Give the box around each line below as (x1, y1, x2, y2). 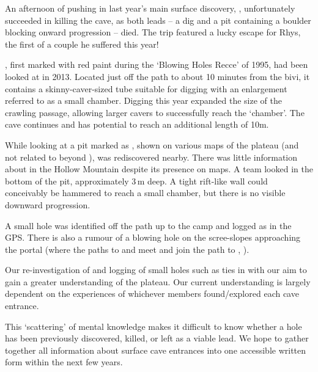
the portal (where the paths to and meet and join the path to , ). (5, 243, 250, 255)
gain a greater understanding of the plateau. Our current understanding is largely (5, 275, 311, 288)
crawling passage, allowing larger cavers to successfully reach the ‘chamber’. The (5, 106, 305, 119)
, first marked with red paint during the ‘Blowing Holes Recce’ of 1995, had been (5, 58, 308, 71)
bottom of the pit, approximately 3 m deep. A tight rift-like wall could (5, 174, 268, 187)
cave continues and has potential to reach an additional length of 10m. (5, 118, 269, 131)
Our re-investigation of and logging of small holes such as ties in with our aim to (5, 263, 307, 276)
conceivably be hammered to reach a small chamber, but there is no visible (5, 186, 286, 199)
